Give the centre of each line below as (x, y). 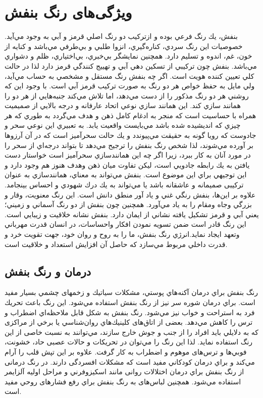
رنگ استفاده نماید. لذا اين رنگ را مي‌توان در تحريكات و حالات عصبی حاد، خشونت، (129, 342)
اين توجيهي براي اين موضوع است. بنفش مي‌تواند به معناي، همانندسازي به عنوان (126, 175)
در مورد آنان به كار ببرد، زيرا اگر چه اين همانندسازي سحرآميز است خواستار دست (128, 155)
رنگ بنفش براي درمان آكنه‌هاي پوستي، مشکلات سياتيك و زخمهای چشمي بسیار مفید (131, 292)
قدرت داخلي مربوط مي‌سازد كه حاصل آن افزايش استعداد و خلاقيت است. (116, 244)
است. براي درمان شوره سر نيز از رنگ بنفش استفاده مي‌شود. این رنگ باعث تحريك (130, 302)
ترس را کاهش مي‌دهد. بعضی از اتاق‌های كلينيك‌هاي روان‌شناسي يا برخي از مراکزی (129, 322)
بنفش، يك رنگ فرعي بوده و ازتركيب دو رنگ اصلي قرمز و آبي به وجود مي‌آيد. (121, 36)
